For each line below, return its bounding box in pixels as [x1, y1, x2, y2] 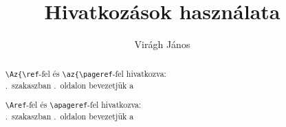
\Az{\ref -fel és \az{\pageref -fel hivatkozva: [5, 67, 166, 79]
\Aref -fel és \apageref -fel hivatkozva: [5, 99, 142, 111]
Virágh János [134, 37, 190, 51]
